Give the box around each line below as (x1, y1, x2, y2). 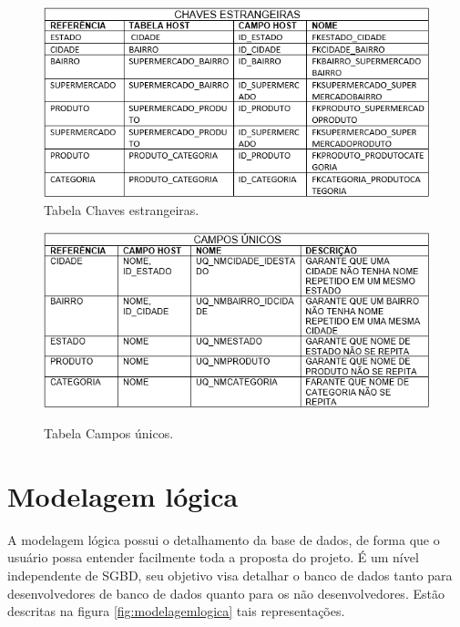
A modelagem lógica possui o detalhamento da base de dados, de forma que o (7, 529, 440, 549)
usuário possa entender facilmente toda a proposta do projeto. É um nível (7, 548, 419, 567)
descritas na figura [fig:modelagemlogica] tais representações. (7, 601, 345, 621)
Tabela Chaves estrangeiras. (44, 200, 199, 220)
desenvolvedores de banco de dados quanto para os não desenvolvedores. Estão (7, 583, 445, 602)
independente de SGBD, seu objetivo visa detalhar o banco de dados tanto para (7, 566, 453, 585)
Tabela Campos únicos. (44, 424, 174, 443)
